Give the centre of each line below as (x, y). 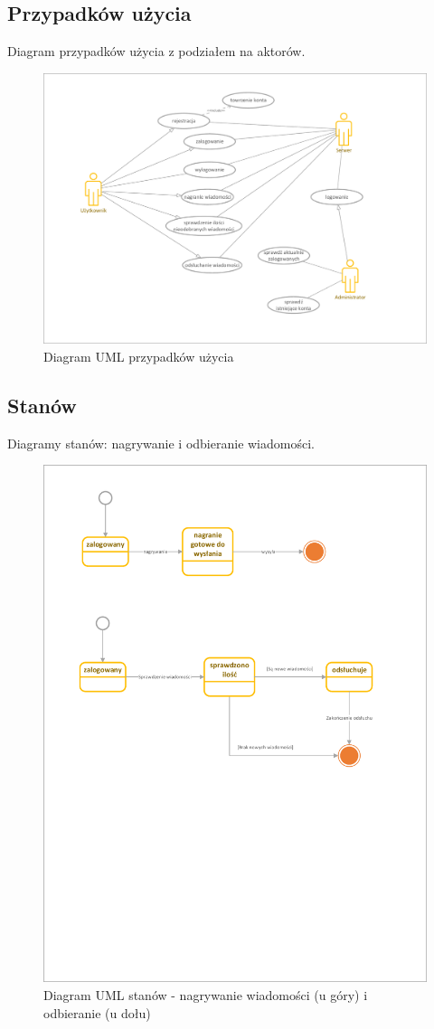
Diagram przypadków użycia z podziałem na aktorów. (156, 51)
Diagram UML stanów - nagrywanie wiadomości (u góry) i (206, 994)
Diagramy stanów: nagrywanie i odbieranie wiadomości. (161, 443)
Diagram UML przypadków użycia (139, 356)
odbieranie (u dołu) (97, 1012)
